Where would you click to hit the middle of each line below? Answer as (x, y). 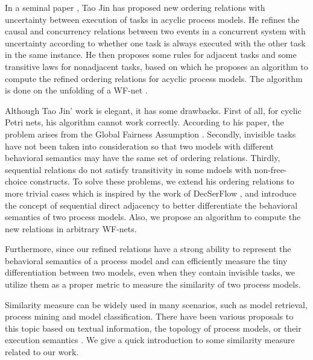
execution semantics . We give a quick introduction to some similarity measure (150, 340)
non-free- (270, 169)
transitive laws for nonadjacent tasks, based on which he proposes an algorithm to (156, 66)
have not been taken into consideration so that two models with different (139, 146)
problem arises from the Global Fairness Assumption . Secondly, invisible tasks (150, 134)
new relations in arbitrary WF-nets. (71, 228)
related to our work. (42, 352)
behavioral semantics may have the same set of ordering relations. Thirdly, (143, 158)
